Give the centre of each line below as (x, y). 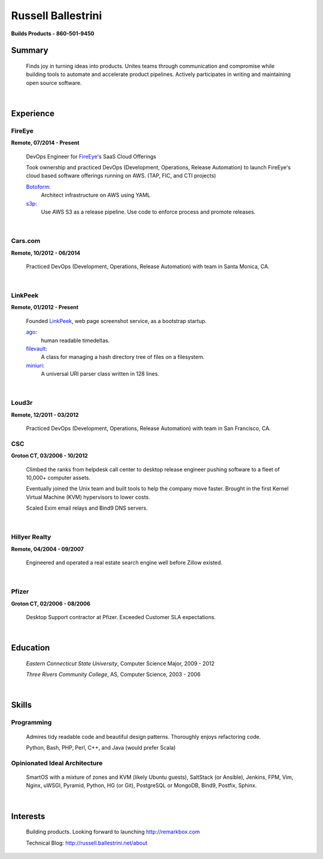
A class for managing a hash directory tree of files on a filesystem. (123, 357)
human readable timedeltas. (75, 340)
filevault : (37, 349)
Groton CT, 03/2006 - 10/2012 (49, 456)
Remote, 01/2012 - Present (45, 307)
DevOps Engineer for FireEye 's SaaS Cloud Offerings (91, 156)
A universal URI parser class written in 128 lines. (100, 374)
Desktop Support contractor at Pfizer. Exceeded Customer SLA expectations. (121, 617)
